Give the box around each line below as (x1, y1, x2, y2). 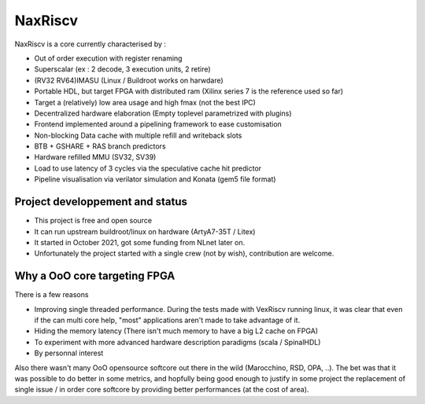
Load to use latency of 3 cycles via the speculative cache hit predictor (34, 163, 262, 173)
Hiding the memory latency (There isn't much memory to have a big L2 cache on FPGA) (34, 326, 319, 336)
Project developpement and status (14, 195, 188, 208)
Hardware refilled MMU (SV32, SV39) (34, 152, 157, 162)
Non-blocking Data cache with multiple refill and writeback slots (34, 130, 242, 140)
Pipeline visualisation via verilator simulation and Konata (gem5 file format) (34, 174, 276, 184)
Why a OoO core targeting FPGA (14, 270, 176, 283)
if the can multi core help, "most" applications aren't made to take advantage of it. (34, 315, 301, 325)
